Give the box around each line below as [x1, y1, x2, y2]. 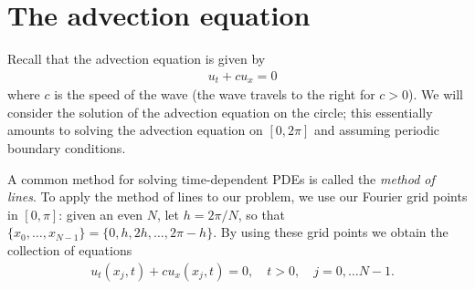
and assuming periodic [313, 120, 440, 139]
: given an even [58, 204, 142, 223]
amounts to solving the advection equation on [7, 120, 263, 139]
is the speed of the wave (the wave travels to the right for [54, 85, 375, 104]
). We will [408, 85, 463, 104]
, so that [237, 204, 286, 223]
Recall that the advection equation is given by [7, 49, 266, 68]
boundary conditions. [7, 138, 126, 157]
